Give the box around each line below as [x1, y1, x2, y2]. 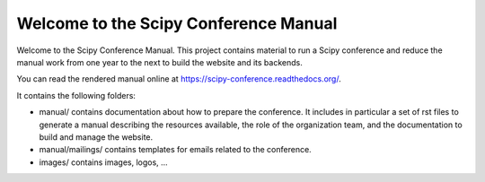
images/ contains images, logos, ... [39, 157, 168, 168]
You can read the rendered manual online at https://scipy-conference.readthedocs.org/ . [16, 74, 341, 84]
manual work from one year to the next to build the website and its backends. [16, 56, 303, 67]
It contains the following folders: [16, 90, 137, 100]
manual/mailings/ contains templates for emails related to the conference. [39, 144, 312, 155]
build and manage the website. [39, 131, 154, 143]
